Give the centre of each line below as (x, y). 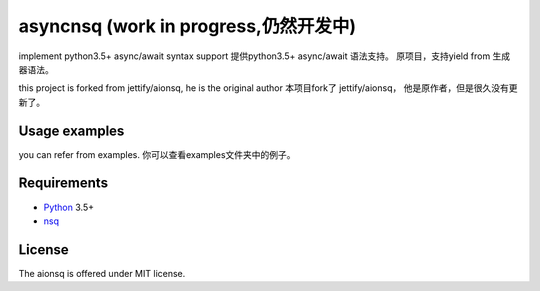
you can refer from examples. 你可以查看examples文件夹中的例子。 (157, 154)
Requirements (63, 183)
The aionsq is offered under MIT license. (102, 273)
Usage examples (71, 130)
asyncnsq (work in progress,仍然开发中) (187, 26)
